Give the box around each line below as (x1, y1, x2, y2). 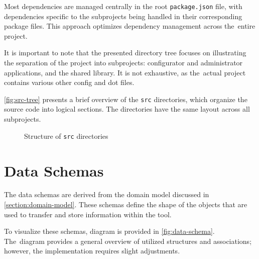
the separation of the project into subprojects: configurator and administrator (4, 57, 243, 68)
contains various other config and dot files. (4, 77, 135, 88)
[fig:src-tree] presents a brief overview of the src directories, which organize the (4, 94, 247, 104)
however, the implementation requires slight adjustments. (4, 245, 180, 256)
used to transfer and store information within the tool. (4, 209, 172, 219)
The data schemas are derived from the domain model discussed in (4, 189, 209, 200)
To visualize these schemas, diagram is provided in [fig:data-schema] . (4, 226, 215, 236)
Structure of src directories (24, 130, 108, 141)
